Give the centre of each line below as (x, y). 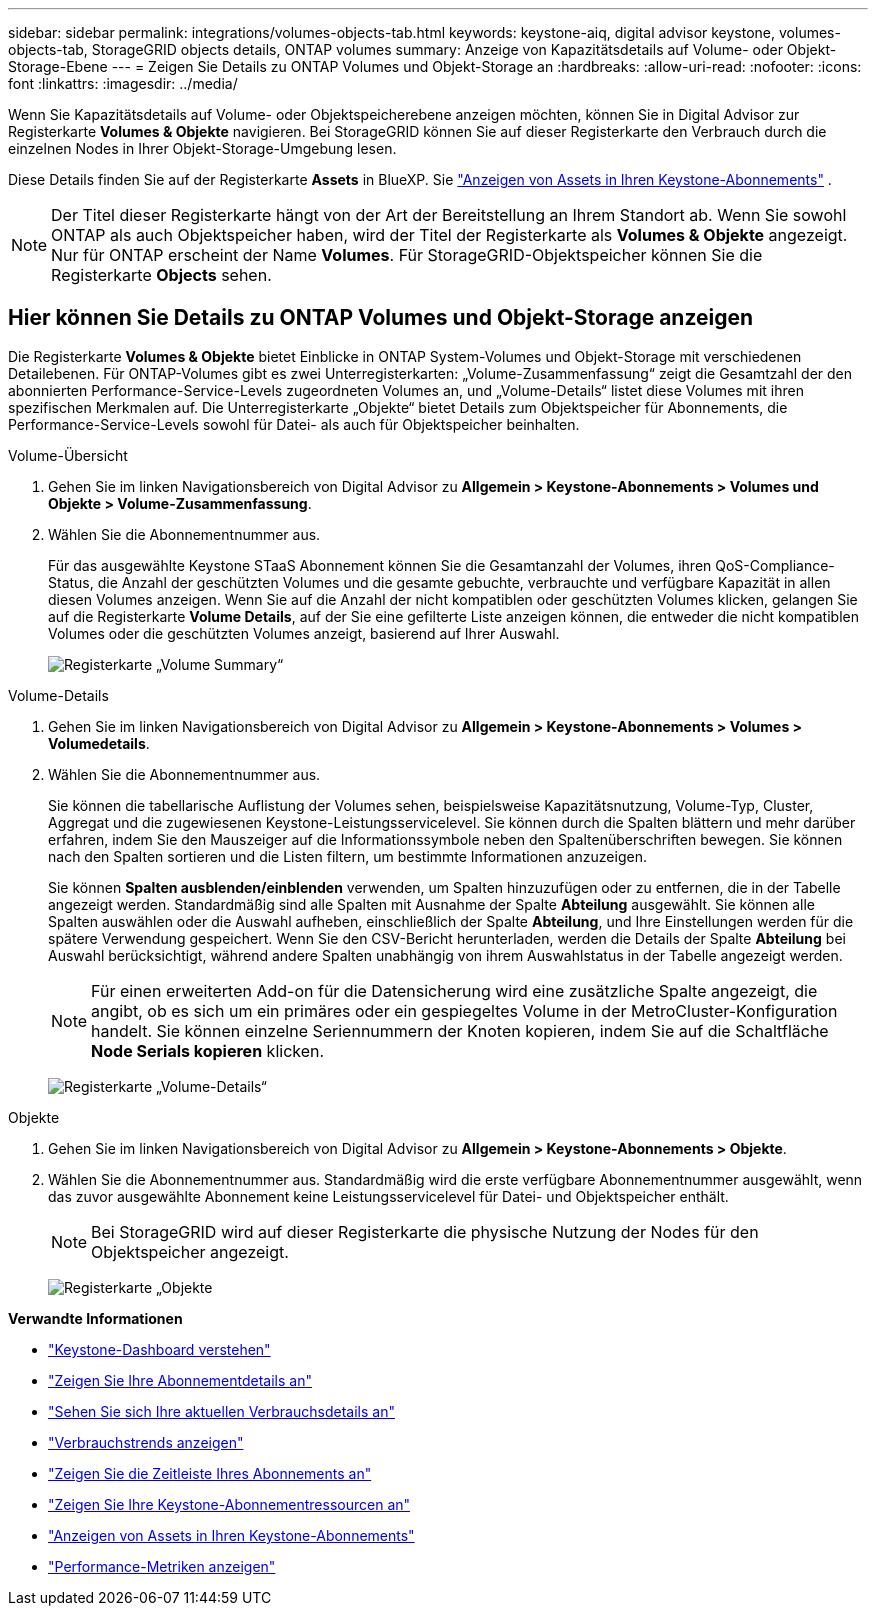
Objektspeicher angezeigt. (190, 1251)
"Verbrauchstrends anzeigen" (146, 1442)
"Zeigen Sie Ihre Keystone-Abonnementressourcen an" (229, 1504)
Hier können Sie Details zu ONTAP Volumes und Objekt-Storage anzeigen (381, 318)
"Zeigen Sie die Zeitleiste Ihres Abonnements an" (210, 1473)
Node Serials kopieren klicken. (208, 1050)
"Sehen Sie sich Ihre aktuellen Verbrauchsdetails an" (221, 1411)
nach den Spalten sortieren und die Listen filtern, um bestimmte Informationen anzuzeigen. (347, 856)
